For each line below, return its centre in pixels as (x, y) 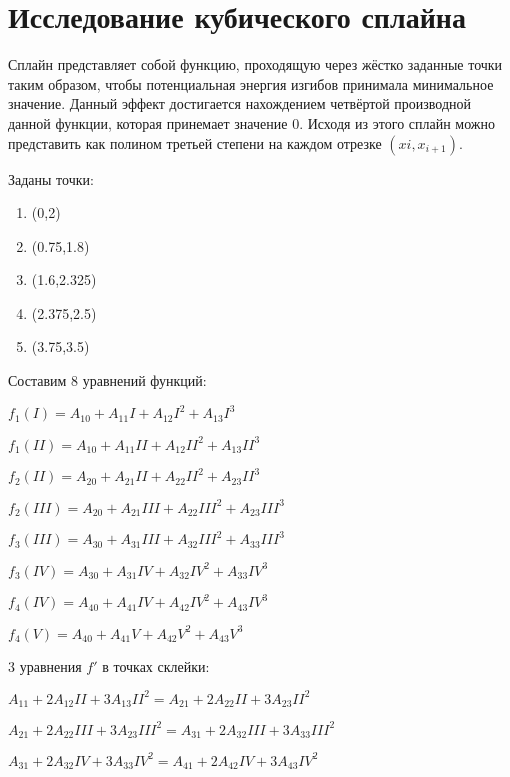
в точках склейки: (156, 665)
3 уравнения (45, 665)
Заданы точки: (51, 178)
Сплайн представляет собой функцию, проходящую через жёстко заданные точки (255, 64)
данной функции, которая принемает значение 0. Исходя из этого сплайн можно (252, 122)
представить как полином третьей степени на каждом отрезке (195, 142)
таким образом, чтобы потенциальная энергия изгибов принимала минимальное (251, 83)
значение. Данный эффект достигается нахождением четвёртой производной (240, 103)
